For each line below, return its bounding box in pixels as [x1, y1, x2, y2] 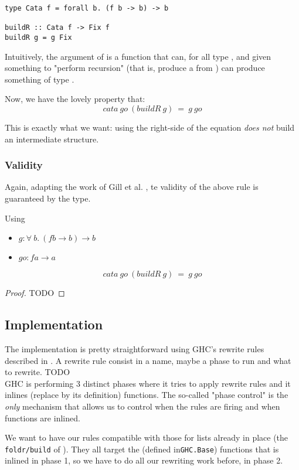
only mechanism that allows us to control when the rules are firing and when [5, 400, 280, 412]
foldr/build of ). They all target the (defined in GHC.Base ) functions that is [5, 442, 279, 455]
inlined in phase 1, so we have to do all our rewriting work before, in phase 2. [5, 454, 283, 466]
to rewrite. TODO [5, 366, 70, 378]
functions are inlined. [5, 411, 80, 424]
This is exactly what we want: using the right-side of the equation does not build [5, 121, 295, 133]
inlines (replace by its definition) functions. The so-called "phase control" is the [5, 389, 288, 401]
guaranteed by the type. [5, 192, 91, 204]
